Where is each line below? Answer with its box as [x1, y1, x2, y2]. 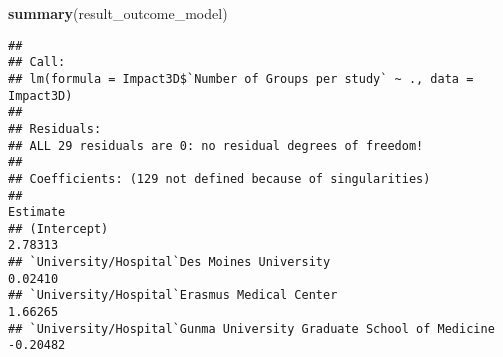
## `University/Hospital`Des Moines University [8, 255, 331, 270]
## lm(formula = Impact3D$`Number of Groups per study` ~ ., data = [8, 71, 474, 86]
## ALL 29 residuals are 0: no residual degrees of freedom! [8, 138, 424, 153]
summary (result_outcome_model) [8, 3, 228, 23]
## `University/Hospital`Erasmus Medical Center [8, 288, 338, 303]
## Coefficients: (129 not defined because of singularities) [8, 171, 431, 186]
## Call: [8, 55, 66, 70]
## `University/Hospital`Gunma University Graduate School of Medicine [8, 321, 495, 336]
